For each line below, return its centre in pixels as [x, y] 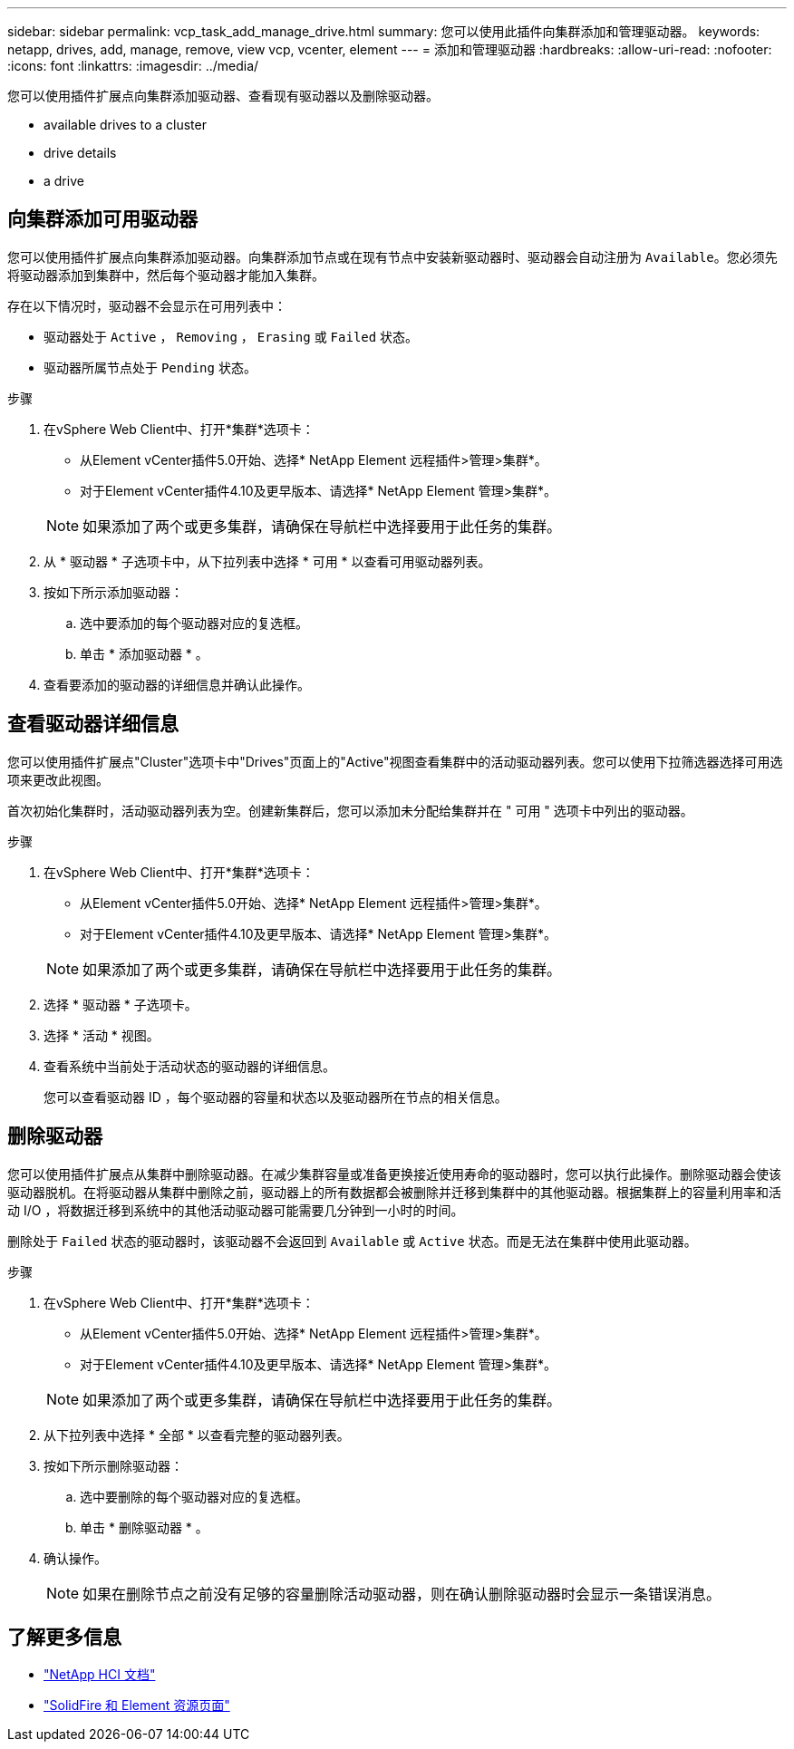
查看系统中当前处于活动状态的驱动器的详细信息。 [189, 1066]
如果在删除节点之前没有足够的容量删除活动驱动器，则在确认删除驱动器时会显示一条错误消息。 [402, 1594]
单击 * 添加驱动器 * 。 [144, 653]
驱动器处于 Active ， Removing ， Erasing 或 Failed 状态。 [231, 336]
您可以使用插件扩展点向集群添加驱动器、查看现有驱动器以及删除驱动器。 [223, 96]
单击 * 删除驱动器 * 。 [144, 1527]
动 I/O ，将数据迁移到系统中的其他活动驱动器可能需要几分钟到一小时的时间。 [236, 1210]
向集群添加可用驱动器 [102, 219]
